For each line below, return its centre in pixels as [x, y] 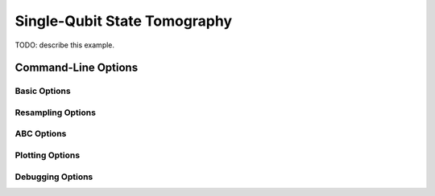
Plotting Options [48, 155]
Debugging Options [54, 177]
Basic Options [43, 91]
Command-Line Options [77, 68]
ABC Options [41, 134]
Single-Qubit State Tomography [124, 21]
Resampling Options [56, 112]
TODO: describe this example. [65, 45]
